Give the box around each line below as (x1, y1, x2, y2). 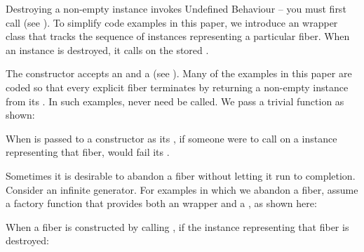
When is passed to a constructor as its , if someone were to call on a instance (6, 131, 337, 145)
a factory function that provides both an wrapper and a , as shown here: (6, 196, 317, 211)
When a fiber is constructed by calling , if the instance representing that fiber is (6, 219, 349, 234)
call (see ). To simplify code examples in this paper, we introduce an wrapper (6, 15, 338, 29)
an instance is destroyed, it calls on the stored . (6, 42, 209, 57)
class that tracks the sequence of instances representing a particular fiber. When (6, 29, 350, 44)
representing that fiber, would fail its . (6, 145, 170, 159)
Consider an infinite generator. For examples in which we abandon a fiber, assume (6, 182, 358, 197)
